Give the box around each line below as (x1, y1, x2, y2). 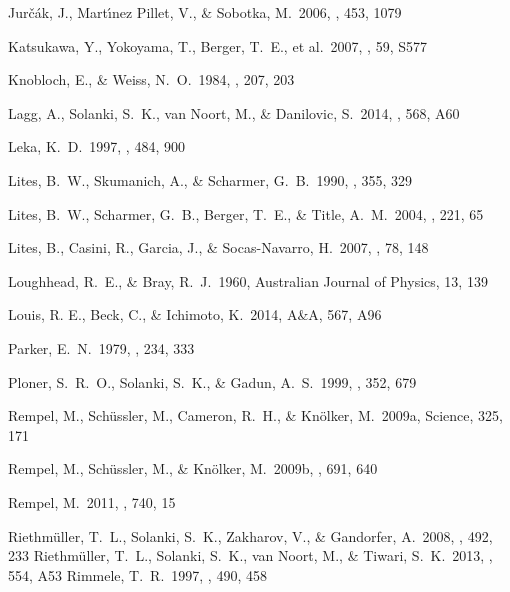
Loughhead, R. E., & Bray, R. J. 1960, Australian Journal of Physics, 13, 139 (8, 270, 488, 291)
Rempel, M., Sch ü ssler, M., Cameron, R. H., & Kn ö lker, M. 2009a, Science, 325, (8, 405, 503, 426)
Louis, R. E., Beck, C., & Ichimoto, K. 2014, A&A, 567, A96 (8, 304, 382, 325)
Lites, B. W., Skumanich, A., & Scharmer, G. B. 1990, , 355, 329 (8, 169, 413, 190)
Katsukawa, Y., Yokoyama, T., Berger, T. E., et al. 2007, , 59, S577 (8, 35, 427, 56)
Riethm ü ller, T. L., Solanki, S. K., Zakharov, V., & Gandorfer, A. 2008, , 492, (8, 525, 493, 546)
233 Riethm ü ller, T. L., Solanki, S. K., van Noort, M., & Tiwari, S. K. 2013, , (8, 545, 493, 566)
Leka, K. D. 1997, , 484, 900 (8, 136, 185, 157)
